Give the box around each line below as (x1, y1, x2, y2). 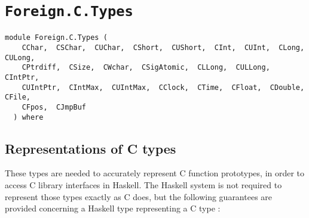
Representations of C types (5, 139, 176, 157)
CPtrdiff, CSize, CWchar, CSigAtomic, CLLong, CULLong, (22, 63, 270, 72)
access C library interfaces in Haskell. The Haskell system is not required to (5, 178, 282, 191)
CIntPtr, (5, 73, 39, 82)
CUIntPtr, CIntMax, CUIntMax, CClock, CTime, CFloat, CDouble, (22, 83, 305, 92)
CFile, (5, 93, 30, 102)
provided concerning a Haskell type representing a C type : (5, 202, 221, 214)
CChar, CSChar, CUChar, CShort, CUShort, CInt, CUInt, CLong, (22, 43, 305, 52)
